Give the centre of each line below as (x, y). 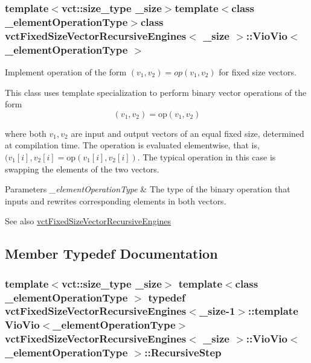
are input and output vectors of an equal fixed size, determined (188, 133)
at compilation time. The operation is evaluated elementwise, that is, (132, 145)
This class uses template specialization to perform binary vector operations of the (156, 92)
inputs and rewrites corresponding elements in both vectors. (116, 200)
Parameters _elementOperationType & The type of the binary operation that (148, 189)
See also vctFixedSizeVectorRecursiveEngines (88, 221)
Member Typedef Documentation (111, 254)
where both (26, 133)
